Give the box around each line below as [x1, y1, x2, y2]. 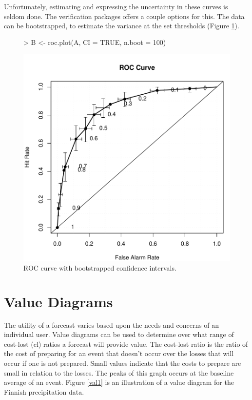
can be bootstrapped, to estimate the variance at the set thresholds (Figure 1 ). [4, 21, 239, 31]
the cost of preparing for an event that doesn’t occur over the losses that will [4, 348, 234, 358]
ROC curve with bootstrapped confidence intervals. [23, 262, 176, 273]
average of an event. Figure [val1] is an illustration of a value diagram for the [4, 377, 234, 387]
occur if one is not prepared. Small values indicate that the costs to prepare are [4, 358, 241, 368]
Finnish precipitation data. [4, 386, 84, 397]
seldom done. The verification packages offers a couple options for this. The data [4, 11, 245, 21]
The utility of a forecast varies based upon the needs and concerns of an [4, 319, 219, 330]
